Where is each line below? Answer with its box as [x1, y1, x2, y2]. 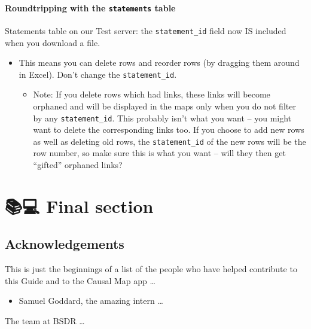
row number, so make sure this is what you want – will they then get [33, 147, 286, 159]
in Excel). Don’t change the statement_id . [19, 68, 177, 80]
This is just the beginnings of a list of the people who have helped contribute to [5, 263, 297, 275]
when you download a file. [5, 36, 100, 48]
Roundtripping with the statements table [5, 1, 176, 14]
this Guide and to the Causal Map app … [5, 274, 155, 287]
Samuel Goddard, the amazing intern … [19, 294, 163, 307]
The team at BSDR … [5, 315, 85, 327]
